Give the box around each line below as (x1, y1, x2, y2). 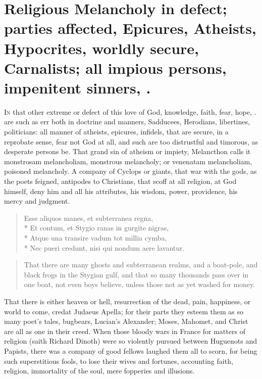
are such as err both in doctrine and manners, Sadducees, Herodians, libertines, (4, 116, 250, 127)
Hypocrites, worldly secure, (4, 37, 199, 58)
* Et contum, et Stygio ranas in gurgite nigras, (24, 222, 169, 233)
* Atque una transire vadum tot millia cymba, (24, 232, 167, 243)
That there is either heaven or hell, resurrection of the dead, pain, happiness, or (4, 296, 251, 306)
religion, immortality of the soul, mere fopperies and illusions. (4, 365, 195, 376)
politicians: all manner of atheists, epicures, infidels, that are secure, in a (4, 126, 229, 137)
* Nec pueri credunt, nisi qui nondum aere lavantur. (24, 242, 185, 253)
